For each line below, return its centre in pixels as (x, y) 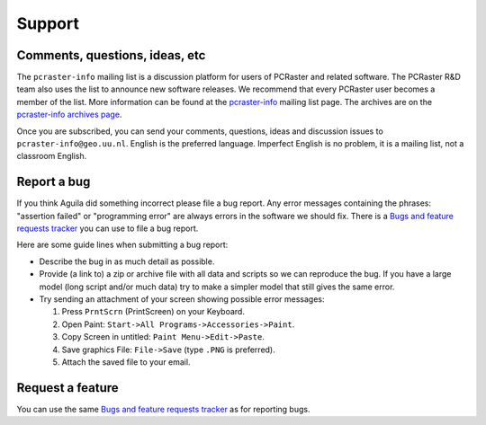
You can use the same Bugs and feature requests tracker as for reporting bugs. (163, 409)
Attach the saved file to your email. (126, 362)
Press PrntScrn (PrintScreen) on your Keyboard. (153, 312)
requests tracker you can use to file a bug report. (108, 228)
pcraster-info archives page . (69, 115)
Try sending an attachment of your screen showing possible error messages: (182, 299)
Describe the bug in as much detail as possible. (127, 261)
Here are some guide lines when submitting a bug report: (122, 245)
